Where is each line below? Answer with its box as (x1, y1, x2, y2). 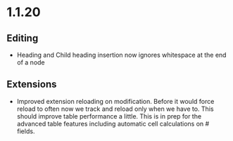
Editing (6, 32, 39, 44)
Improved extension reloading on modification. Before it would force (16, 97, 215, 105)
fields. (16, 127, 35, 135)
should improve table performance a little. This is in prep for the (16, 112, 202, 120)
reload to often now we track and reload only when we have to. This (16, 105, 214, 113)
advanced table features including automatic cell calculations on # (16, 119, 210, 128)
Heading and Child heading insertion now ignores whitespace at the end (16, 51, 227, 59)
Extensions (6, 79, 57, 90)
